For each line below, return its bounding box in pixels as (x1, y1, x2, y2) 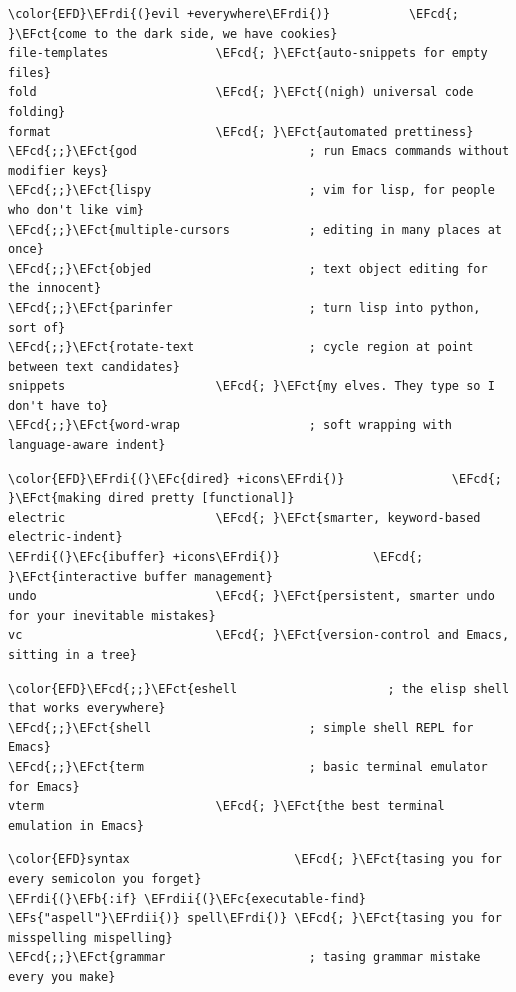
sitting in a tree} (8, 648, 137, 662)
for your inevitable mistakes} (8, 608, 216, 623)
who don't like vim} (8, 202, 145, 217)
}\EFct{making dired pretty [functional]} (8, 491, 295, 506)
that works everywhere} (8, 701, 166, 716)
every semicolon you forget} (8, 871, 202, 886)
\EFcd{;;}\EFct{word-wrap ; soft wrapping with (8, 418, 452, 433)
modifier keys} (8, 163, 109, 178)
